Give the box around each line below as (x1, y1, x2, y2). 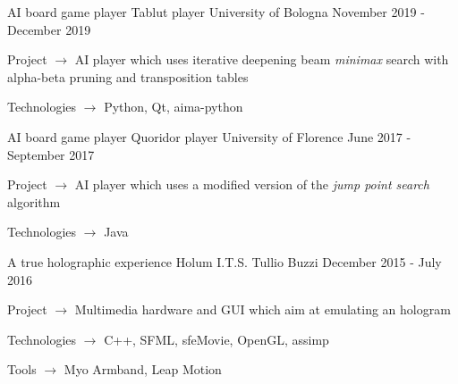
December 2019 (7, 20, 91, 38)
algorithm (7, 192, 61, 211)
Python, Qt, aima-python (104, 97, 243, 116)
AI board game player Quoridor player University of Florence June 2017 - (7, 127, 411, 146)
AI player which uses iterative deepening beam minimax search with (74, 50, 449, 69)
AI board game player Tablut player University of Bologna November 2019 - (7, 3, 425, 21)
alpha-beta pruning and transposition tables (7, 67, 249, 86)
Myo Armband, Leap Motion (64, 360, 222, 379)
